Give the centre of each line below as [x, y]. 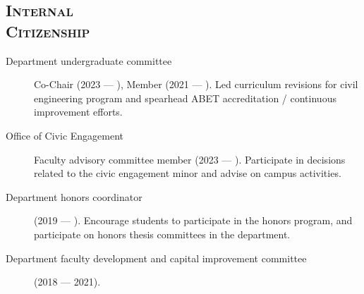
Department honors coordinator [74, 196]
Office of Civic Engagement [65, 135]
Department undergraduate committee [89, 60]
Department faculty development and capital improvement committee [156, 258]
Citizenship [48, 31]
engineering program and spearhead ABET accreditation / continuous [185, 98]
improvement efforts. [78, 112]
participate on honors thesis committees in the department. [162, 234]
